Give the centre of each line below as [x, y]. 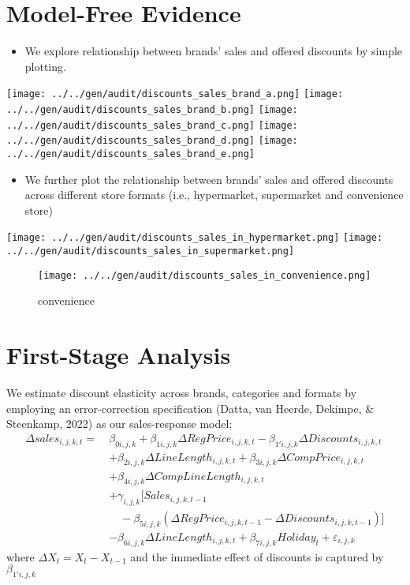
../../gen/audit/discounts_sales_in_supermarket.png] [151, 251]
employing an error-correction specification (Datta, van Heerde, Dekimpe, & [190, 408]
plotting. [45, 66]
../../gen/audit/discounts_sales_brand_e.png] [130, 154]
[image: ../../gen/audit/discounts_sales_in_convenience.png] [205, 275]
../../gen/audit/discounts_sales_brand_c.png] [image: [152, 125]
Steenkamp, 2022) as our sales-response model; [119, 424]
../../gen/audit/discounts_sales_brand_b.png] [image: [152, 109]
